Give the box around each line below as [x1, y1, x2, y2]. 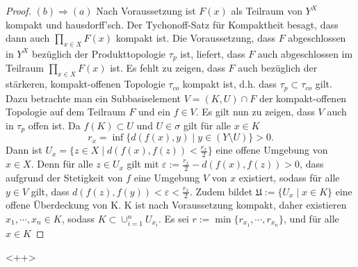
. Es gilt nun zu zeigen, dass [195, 104, 315, 119]
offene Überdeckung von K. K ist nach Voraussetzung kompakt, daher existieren [6, 197, 347, 212]
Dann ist [6, 143, 42, 157]
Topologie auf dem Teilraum [6, 104, 126, 119]
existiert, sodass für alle [238, 170, 340, 184]
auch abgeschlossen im [257, 46, 353, 60]
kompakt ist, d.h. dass [182, 76, 277, 91]
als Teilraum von [231, 3, 302, 17]
